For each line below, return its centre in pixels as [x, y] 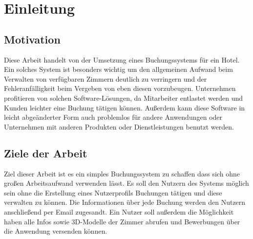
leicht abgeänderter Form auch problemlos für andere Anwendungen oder [113, 117]
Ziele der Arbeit [46, 153]
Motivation [32, 39]
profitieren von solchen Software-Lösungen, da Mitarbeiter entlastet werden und [124, 98]
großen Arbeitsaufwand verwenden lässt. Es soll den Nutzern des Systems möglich [126, 183]
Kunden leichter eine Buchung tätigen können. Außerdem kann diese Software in [125, 107]
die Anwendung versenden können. [56, 231]
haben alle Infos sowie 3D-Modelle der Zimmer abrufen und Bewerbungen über [122, 221]
